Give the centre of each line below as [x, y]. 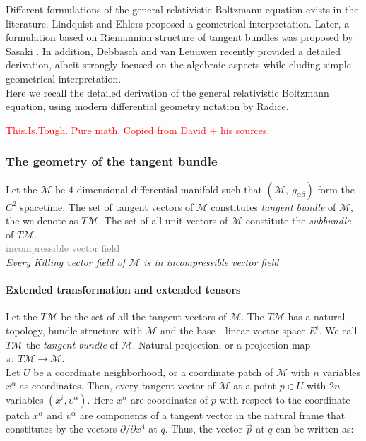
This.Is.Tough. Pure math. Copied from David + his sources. [138, 129]
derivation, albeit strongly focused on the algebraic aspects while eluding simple [178, 65]
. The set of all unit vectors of [163, 220]
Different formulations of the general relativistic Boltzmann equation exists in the [182, 9]
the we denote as [42, 220]
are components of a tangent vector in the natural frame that [212, 415]
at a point [255, 386]
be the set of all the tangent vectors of [144, 316]
